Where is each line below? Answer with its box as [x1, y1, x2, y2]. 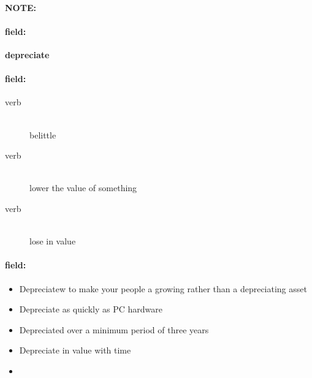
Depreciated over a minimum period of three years [19, 323, 209, 336]
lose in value [29, 235, 76, 248]
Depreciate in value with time [19, 344, 131, 357]
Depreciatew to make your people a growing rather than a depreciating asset [19, 282, 307, 295]
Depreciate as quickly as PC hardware [19, 303, 162, 316]
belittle [29, 128, 56, 141]
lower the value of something [29, 181, 137, 194]
